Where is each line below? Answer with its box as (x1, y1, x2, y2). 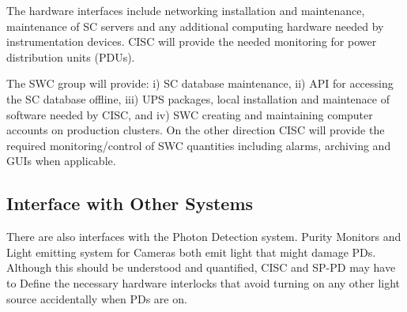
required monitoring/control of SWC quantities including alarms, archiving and (6, 137, 391, 153)
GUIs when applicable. (6, 152, 116, 169)
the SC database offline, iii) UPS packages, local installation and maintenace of (6, 90, 390, 107)
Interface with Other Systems (6, 191, 254, 216)
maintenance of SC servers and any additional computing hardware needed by (6, 17, 384, 34)
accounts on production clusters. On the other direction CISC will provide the (6, 122, 385, 138)
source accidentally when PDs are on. (6, 290, 187, 306)
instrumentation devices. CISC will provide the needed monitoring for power (6, 33, 377, 50)
